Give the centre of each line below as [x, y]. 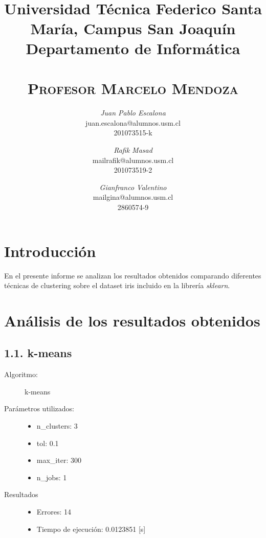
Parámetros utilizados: [39, 408]
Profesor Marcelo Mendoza [133, 88]
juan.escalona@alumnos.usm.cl [133, 122]
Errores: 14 [54, 512]
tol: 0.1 [48, 443]
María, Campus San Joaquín [133, 28]
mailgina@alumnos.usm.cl [133, 197]
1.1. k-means [38, 353]
